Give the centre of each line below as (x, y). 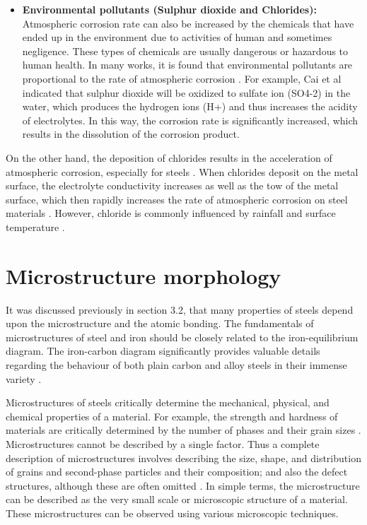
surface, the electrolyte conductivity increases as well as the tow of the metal (172, 185)
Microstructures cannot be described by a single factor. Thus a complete (163, 443)
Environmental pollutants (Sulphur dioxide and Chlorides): (169, 9)
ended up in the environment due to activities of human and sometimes (177, 37)
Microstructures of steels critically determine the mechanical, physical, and (168, 402)
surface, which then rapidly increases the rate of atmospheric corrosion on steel (177, 199)
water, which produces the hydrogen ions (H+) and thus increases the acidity (190, 106)
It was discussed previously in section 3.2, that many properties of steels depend (180, 309)
